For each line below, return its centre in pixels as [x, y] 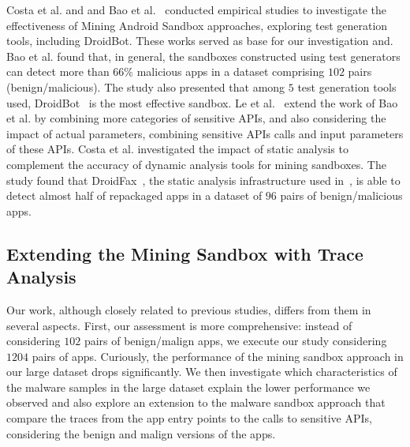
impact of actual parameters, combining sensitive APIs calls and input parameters [205, 133]
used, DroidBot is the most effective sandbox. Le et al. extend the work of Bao [202, 102]
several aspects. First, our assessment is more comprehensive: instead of [179, 325]
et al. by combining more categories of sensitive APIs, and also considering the [196, 118]
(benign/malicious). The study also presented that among [146, 86]
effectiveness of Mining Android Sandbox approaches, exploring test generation [197, 25]
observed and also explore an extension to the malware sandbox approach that [196, 402]
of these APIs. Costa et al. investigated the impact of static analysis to [177, 149]
